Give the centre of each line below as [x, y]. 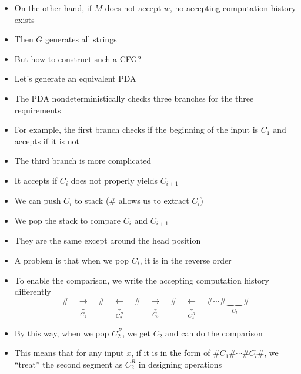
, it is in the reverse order [185, 260]
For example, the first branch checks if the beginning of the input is [136, 129]
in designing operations [180, 364]
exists [24, 19]
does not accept [133, 8]
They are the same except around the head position [108, 240]
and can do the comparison [214, 333]
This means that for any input [69, 353]
